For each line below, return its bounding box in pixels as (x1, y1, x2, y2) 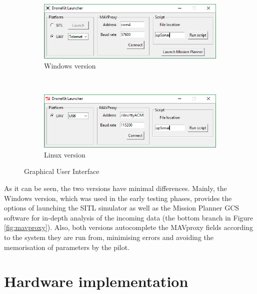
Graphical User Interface (24, 166, 99, 176)
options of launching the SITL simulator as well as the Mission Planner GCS (4, 202, 239, 213)
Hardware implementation (4, 271, 188, 291)
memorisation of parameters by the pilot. (4, 241, 130, 252)
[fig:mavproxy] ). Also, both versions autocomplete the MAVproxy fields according (4, 222, 253, 232)
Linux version (44, 149, 85, 159)
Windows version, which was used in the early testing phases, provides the (4, 192, 232, 203)
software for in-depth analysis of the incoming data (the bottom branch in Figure (4, 212, 253, 222)
